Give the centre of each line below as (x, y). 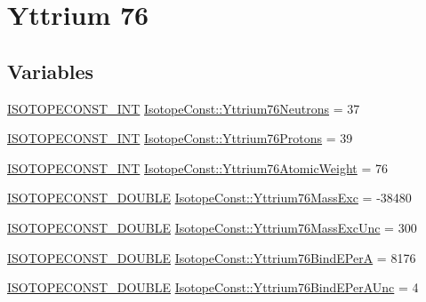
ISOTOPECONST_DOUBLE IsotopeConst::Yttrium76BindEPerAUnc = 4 (213, 287)
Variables (51, 71)
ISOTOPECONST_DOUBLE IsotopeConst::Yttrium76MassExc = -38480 (209, 198)
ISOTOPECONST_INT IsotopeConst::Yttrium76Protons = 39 (180, 138)
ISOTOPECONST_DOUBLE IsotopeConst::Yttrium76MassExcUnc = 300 (212, 227)
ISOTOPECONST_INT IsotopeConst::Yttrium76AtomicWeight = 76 (198, 167)
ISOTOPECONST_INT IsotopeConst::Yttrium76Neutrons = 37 (184, 108)
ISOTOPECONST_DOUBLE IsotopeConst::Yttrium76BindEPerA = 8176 (212, 257)
